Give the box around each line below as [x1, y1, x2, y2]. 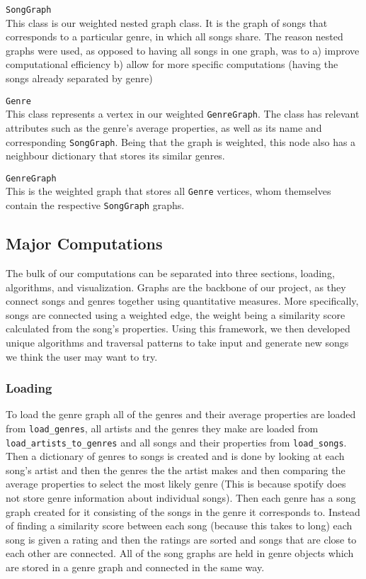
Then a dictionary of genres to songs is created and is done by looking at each [6, 449, 345, 463]
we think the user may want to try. [6, 349, 158, 364]
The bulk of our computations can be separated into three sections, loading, [6, 265, 335, 280]
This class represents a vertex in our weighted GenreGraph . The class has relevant [6, 106, 360, 121]
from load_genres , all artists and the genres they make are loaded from [6, 420, 319, 435]
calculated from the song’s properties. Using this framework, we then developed [6, 321, 350, 336]
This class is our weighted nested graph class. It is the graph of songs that [6, 15, 328, 30]
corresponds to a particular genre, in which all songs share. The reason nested [6, 29, 343, 44]
